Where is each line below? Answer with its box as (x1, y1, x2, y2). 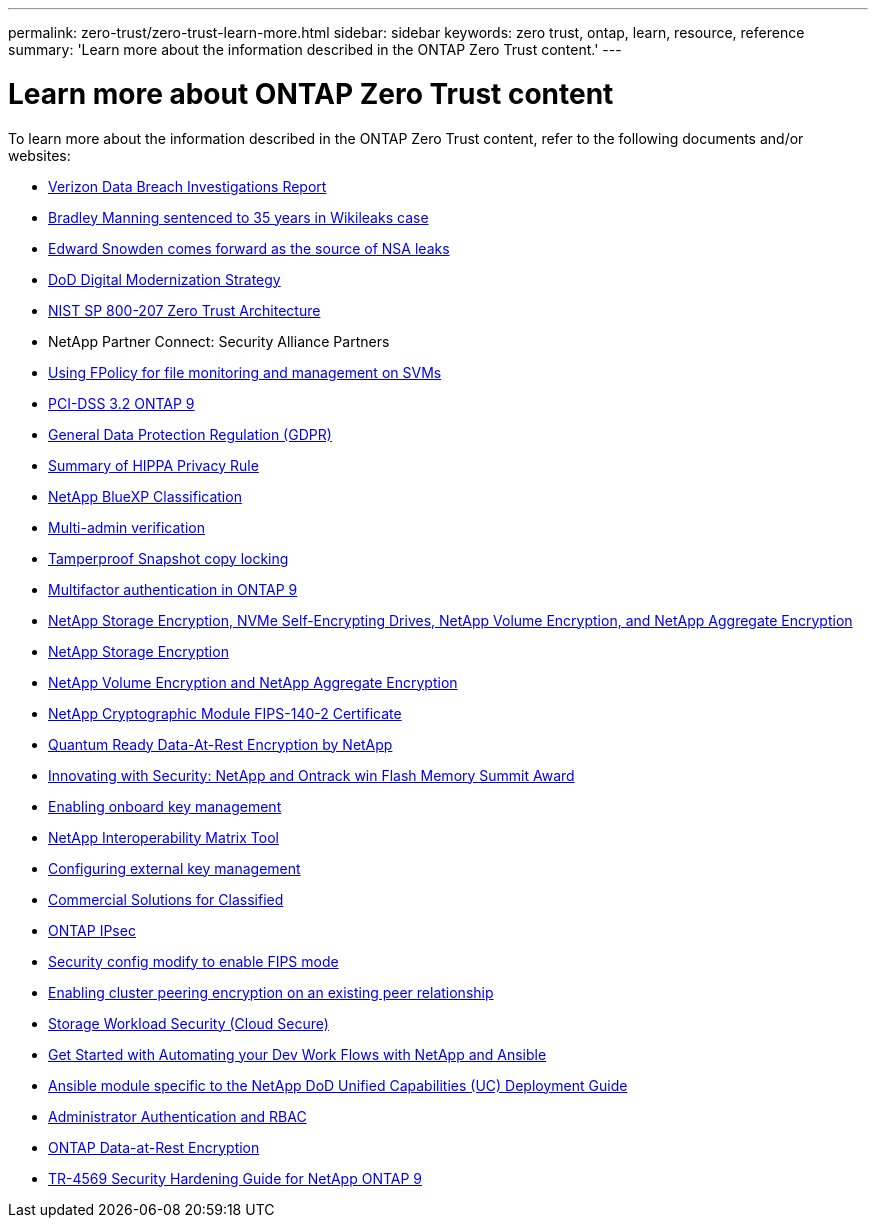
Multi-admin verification (48, 518, 205, 536)
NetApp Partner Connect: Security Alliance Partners (48, 332, 390, 350)
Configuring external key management (48, 859, 301, 877)
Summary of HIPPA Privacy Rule (48, 456, 259, 474)
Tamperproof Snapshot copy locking (48, 549, 289, 567)
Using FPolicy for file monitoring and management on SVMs (48, 363, 442, 381)
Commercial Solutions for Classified (48, 890, 284, 908)
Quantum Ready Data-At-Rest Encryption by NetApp (48, 735, 393, 753)
